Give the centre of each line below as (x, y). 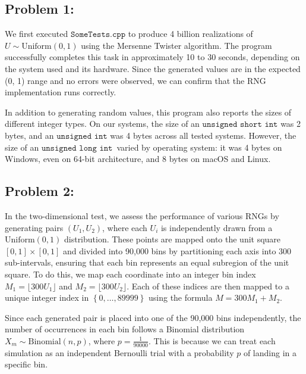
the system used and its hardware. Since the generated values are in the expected (153, 68)
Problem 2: (40, 191)
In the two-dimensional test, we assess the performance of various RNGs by (142, 215)
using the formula (181, 297)
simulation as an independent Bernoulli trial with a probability (119, 352)
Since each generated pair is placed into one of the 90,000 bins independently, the (153, 317)
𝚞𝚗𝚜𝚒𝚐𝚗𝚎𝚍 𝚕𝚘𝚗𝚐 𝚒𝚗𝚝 (77, 148)
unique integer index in (47, 297)
